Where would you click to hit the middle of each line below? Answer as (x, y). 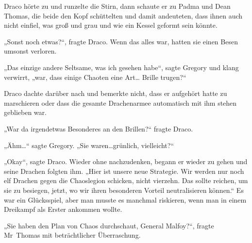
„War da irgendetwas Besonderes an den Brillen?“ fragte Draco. (99, 128)
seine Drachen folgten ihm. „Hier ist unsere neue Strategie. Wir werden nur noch (124, 171)
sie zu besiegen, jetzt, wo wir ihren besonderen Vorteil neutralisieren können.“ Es (124, 190)
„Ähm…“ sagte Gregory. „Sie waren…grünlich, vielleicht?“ (89, 145)
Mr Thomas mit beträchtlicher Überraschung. (72, 235)
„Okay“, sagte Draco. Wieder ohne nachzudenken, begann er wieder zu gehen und (126, 161)
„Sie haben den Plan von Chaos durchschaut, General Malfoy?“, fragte (109, 225)
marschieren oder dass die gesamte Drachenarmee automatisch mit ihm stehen (120, 103)
